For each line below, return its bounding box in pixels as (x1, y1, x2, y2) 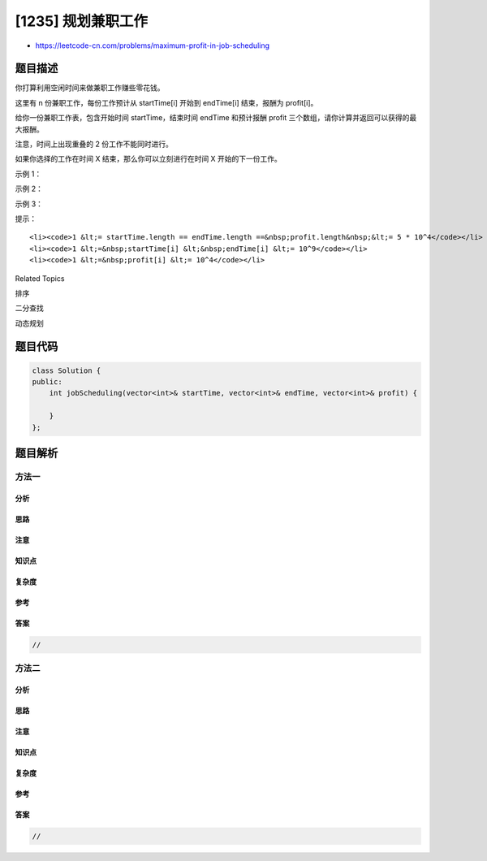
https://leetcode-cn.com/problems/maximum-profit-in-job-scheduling (35, 41, 270, 50)
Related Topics (15, 273, 65, 283)
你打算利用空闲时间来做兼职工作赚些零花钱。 (15, 83, 165, 93)
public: (32, 378, 62, 387)
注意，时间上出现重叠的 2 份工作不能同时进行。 (15, 139, 174, 149)
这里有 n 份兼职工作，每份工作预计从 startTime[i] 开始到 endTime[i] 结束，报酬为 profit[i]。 (15, 97, 318, 107)
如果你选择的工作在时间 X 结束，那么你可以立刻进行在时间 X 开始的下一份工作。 (15, 154, 282, 164)
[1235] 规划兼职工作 (15, 12, 148, 30)
